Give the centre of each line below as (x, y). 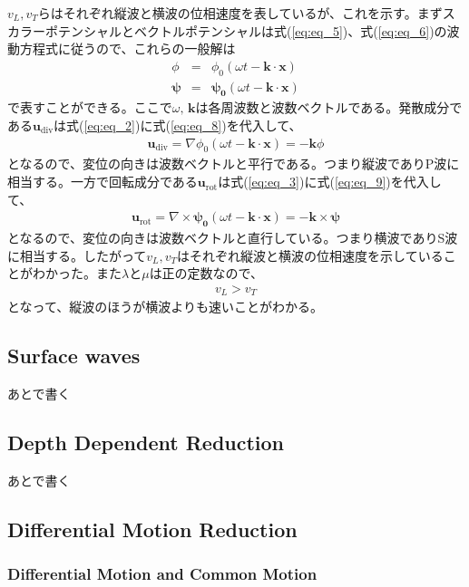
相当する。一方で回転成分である (103, 182)
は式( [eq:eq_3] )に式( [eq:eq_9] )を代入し (330, 182)
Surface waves (74, 356)
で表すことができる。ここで (90, 107)
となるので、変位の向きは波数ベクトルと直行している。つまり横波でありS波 (233, 238)
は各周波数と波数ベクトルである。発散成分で (329, 107)
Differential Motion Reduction (152, 529)
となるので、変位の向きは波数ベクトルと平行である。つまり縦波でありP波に (234, 164)
